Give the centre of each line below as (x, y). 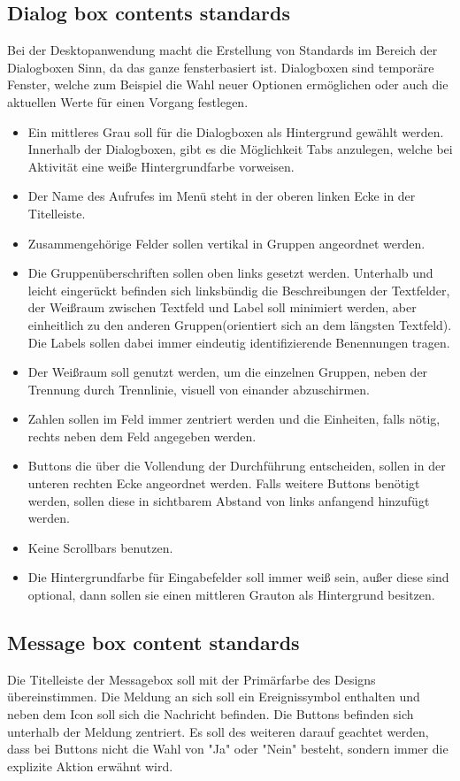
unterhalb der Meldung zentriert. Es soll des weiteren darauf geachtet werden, (218, 731)
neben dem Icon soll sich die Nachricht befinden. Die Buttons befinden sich (211, 714)
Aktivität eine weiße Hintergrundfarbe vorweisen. (161, 166)
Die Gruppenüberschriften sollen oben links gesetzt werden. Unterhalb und (230, 273)
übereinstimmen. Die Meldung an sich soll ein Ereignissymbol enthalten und (214, 697)
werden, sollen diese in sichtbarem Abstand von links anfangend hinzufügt (229, 500)
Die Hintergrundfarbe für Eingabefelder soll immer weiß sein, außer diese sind (238, 577)
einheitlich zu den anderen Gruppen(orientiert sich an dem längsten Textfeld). (240, 324)
